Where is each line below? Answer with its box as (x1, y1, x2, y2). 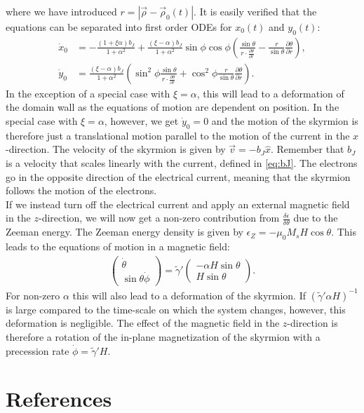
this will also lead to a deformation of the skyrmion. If (72, 287, 306, 302)
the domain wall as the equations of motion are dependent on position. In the (6, 100, 339, 114)
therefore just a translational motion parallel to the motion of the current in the (6, 128, 350, 142)
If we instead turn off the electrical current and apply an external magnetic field (6, 196, 350, 211)
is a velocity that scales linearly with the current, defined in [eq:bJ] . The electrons (6, 156, 358, 170)
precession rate (6, 343, 69, 358)
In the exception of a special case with (6, 86, 170, 100)
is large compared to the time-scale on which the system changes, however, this (6, 302, 346, 316)
